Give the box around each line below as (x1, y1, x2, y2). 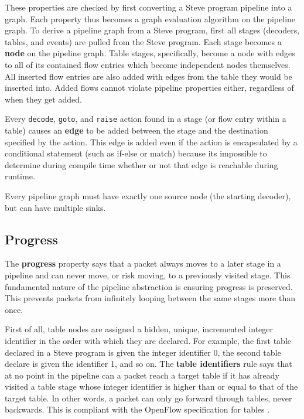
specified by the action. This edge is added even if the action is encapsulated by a (5, 135, 298, 148)
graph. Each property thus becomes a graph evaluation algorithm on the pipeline (5, 12, 296, 25)
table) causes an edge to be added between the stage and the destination (5, 124, 268, 136)
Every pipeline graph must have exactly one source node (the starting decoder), (5, 189, 291, 202)
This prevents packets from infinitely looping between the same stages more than (5, 292, 295, 304)
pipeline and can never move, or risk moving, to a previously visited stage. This (5, 268, 291, 281)
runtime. (5, 170, 35, 182)
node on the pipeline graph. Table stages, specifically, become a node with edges (5, 47, 295, 59)
